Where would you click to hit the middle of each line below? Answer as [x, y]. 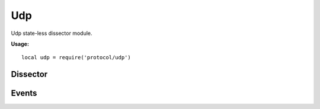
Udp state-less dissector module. [52, 33]
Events [24, 93]
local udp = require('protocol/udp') [76, 57]
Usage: [20, 44]
